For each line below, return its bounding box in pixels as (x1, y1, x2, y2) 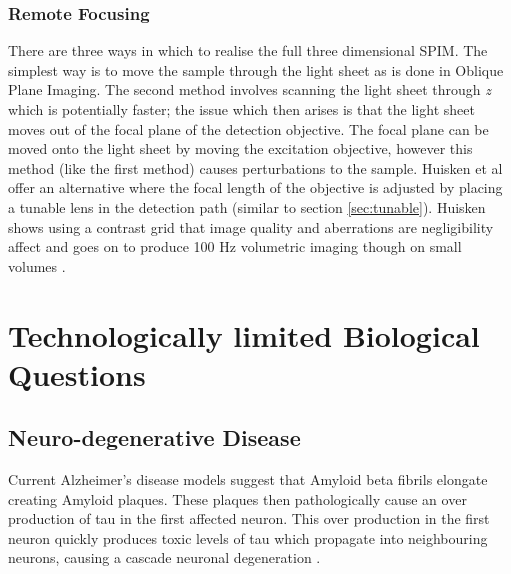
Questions (8, 353, 146, 394)
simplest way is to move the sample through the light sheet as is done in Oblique (8, 59, 504, 80)
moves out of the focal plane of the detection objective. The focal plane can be (8, 118, 489, 139)
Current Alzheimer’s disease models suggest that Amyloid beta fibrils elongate (8, 469, 488, 490)
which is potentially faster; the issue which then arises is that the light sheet (8, 99, 475, 119)
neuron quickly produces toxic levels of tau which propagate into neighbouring (8, 527, 488, 548)
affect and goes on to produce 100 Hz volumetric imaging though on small (8, 236, 462, 257)
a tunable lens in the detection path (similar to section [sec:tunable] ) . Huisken (8, 196, 486, 217)
